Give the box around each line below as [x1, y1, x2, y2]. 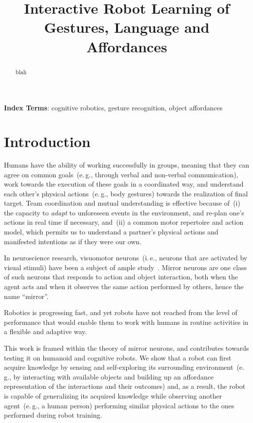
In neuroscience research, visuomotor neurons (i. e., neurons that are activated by [4, 253, 248, 263]
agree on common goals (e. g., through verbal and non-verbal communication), [4, 169, 238, 179]
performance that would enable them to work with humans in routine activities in [4, 317, 249, 327]
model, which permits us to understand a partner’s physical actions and [4, 227, 218, 237]
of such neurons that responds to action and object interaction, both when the [4, 272, 238, 282]
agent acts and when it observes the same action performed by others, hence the [4, 281, 244, 292]
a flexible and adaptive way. [4, 326, 87, 337]
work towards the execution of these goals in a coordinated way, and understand [4, 179, 244, 189]
